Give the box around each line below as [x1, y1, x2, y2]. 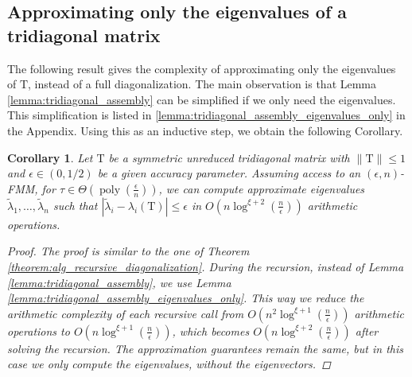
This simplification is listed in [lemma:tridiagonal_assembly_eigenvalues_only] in [7, 107, 406, 123]
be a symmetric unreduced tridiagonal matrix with [108, 149, 350, 165]
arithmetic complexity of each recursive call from [7, 305, 244, 321]
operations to [7, 322, 70, 339]
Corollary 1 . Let [7, 149, 93, 165]
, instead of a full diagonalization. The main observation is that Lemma [28, 76, 377, 92]
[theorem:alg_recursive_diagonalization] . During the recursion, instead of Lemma [7, 258, 404, 274]
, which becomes [172, 322, 250, 339]
